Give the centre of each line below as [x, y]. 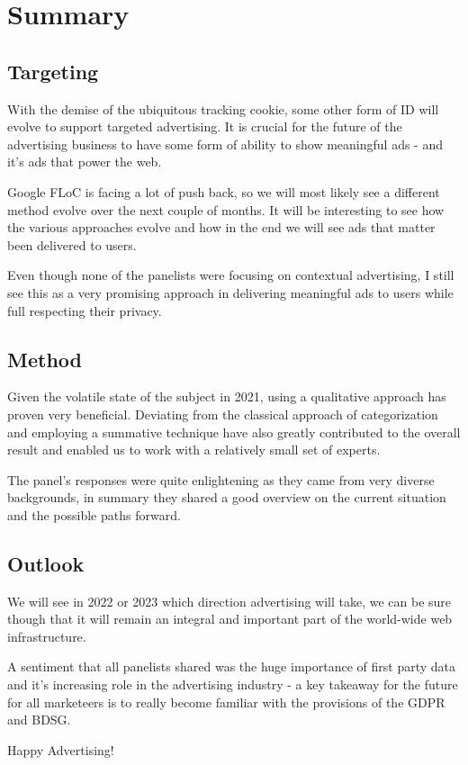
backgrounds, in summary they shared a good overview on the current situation [227, 497]
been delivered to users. [72, 244]
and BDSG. [39, 720]
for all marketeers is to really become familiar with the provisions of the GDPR [226, 702]
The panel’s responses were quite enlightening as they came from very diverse [221, 479]
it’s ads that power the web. [85, 162]
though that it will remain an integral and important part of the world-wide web [230, 619]
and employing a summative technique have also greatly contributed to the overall [234, 432]
